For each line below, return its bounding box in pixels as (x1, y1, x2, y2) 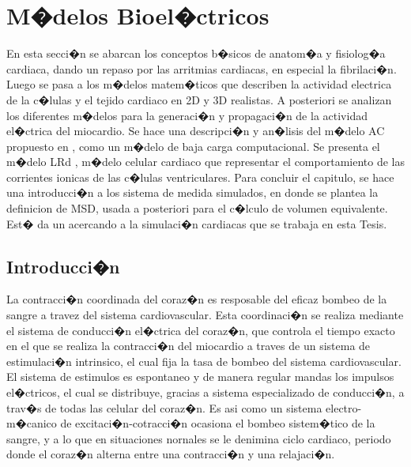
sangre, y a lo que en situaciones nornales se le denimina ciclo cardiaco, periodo (6, 430, 391, 446)
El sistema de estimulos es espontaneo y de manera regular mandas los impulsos (6, 368, 394, 385)
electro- (326, 399, 362, 416)
